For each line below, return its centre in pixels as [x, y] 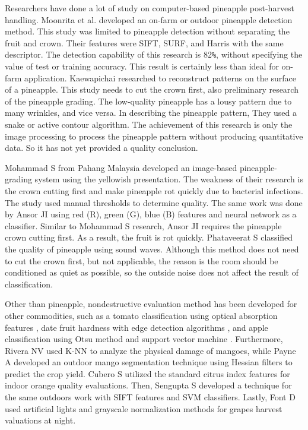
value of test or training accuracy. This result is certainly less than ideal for [142, 66]
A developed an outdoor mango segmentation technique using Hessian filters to [149, 362]
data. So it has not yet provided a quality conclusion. [101, 148]
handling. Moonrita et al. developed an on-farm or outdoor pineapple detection [149, 19]
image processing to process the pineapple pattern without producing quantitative [154, 136]
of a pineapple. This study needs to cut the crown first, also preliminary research [152, 89]
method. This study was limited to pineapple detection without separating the [147, 31]
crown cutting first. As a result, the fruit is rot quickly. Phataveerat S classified [149, 237]
